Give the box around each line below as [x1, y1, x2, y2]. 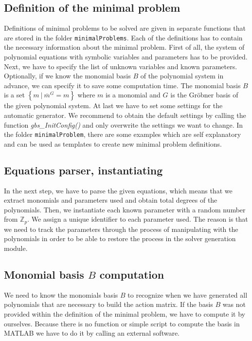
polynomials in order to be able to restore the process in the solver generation [4, 233, 236, 244]
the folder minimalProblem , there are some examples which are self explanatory [4, 129, 241, 139]
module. [4, 243, 28, 253]
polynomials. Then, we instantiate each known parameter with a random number [4, 204, 246, 214]
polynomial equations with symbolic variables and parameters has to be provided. [4, 52, 248, 62]
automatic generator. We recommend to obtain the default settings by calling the [4, 110, 246, 120]
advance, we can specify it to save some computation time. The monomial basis [4, 80, 241, 90]
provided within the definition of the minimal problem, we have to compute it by [4, 309, 245, 319]
